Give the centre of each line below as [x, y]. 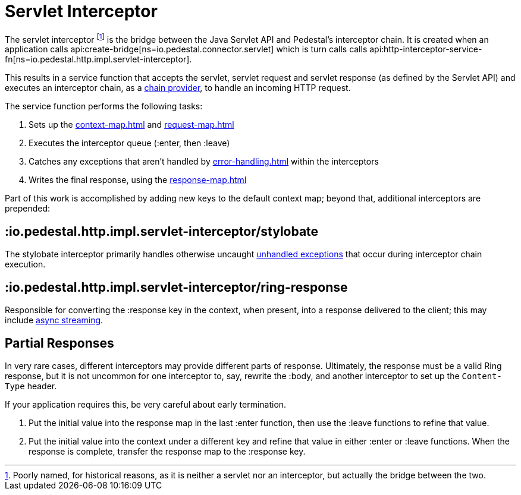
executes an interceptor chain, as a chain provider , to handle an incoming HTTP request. [178, 88]
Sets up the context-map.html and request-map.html [131, 125]
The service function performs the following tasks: [104, 106]
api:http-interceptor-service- [426, 49]
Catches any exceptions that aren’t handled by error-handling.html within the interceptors [204, 162]
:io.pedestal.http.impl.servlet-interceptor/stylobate [162, 231]
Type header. [31, 386]
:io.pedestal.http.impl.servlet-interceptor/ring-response [176, 287]
